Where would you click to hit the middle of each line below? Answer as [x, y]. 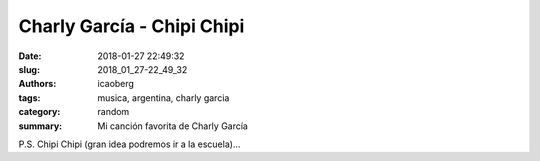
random [113, 112]
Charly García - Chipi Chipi [131, 26]
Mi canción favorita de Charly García [173, 126]
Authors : [37, 84]
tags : [29, 97]
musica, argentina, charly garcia [163, 97]
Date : [30, 56]
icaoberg [116, 84]
